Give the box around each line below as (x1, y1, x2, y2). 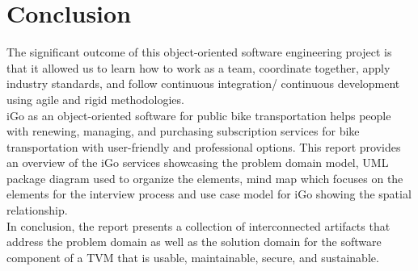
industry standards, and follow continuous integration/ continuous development (6, 75, 400, 92)
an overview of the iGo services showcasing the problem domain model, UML (6, 154, 389, 171)
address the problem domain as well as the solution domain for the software (6, 233, 382, 250)
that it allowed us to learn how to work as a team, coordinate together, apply (6, 59, 391, 76)
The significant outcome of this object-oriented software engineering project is (6, 44, 392, 60)
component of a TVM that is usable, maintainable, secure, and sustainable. (6, 248, 379, 265)
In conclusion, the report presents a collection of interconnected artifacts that (6, 217, 391, 234)
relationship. (6, 202, 68, 219)
